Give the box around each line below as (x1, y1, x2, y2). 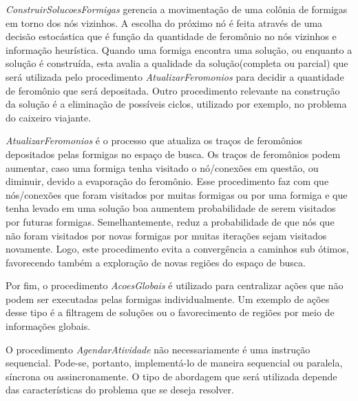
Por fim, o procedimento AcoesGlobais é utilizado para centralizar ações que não (6, 278, 344, 293)
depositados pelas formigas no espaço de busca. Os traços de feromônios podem (6, 146, 341, 161)
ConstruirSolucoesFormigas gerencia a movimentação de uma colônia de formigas (6, 2, 348, 16)
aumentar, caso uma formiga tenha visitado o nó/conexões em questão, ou (6, 160, 319, 175)
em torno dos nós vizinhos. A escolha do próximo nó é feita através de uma (6, 15, 323, 30)
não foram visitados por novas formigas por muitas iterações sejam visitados (6, 228, 327, 242)
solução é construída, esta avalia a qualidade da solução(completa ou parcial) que (6, 56, 348, 70)
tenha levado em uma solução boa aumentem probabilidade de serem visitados (6, 201, 336, 215)
